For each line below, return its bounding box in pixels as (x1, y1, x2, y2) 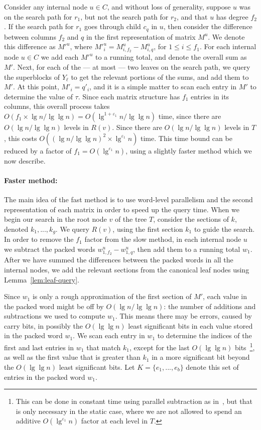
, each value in (203, 291, 247, 302)
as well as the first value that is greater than (4, 352, 141, 362)
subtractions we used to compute (4, 311, 105, 321)
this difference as (4, 41, 56, 52)
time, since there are (158, 110, 221, 121)
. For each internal (199, 41, 256, 52)
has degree (216, 11, 248, 22)
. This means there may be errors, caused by (115, 311, 252, 321)
